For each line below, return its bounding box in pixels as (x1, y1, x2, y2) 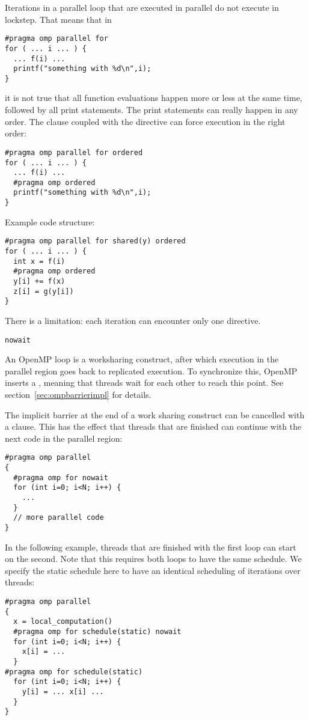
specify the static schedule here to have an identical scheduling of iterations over (5, 564, 301, 576)
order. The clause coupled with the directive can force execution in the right (5, 115, 286, 127)
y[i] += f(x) (13, 277, 66, 285)
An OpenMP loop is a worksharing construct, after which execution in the (5, 353, 279, 365)
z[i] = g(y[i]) (13, 287, 74, 296)
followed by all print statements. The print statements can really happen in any (5, 103, 298, 116)
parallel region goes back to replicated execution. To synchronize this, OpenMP (5, 364, 298, 377)
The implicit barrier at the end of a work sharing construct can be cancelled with (5, 408, 305, 421)
